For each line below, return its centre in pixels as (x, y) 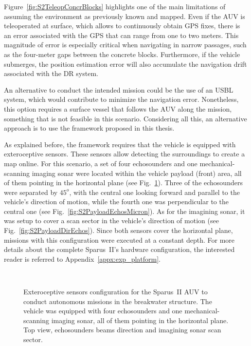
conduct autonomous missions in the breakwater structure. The (118, 301)
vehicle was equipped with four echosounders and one (103, 311)
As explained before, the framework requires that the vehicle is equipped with (120, 144)
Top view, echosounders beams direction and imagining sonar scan (122, 330)
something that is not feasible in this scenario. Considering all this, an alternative (125, 118)
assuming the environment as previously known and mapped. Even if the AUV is (125, 16)
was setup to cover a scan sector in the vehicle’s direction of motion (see (111, 221)
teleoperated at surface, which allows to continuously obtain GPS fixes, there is (122, 26)
